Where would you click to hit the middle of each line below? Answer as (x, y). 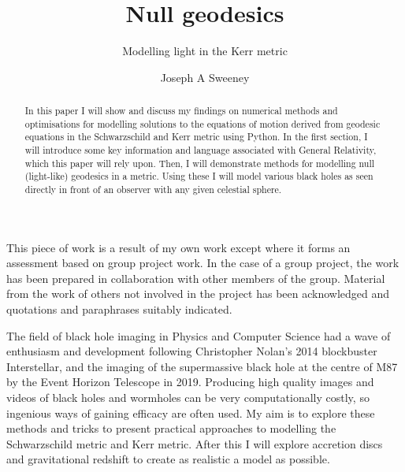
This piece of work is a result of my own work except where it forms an (178, 247)
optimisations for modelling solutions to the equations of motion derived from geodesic (202, 123)
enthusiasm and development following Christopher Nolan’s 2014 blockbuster (192, 351)
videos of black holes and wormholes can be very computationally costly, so (188, 398)
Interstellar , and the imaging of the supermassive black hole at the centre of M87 (202, 366)
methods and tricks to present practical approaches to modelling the (171, 428)
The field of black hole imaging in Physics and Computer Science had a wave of (199, 335)
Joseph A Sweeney (205, 77)
